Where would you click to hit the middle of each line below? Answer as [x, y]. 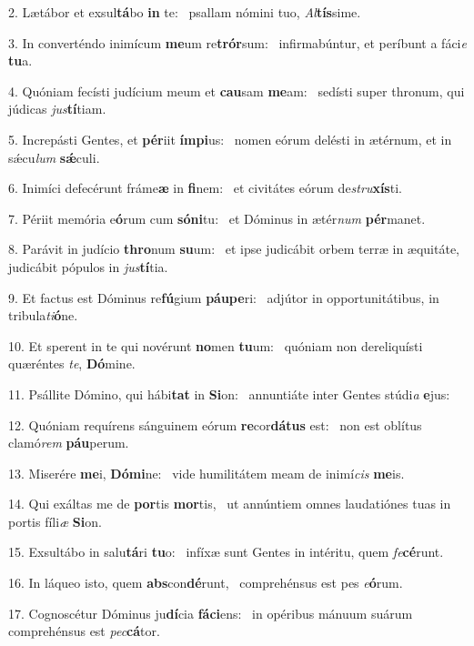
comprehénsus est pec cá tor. [84, 631]
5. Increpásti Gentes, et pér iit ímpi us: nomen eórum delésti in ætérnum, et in [230, 139]
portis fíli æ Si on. [55, 521]
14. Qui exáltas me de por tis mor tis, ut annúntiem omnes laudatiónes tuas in [230, 504]
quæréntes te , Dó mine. [72, 363]
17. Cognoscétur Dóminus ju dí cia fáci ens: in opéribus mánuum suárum [211, 613]
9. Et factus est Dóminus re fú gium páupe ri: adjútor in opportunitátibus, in [224, 297]
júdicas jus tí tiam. [57, 109]
